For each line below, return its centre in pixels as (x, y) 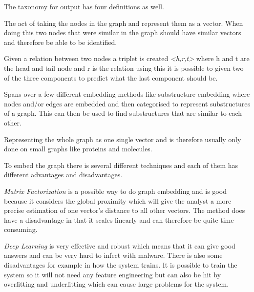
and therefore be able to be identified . (61, 42)
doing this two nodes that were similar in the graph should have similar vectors (123, 32)
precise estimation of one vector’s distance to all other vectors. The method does (125, 210)
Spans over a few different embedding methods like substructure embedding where (127, 94)
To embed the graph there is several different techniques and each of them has (121, 165)
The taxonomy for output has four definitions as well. (84, 6)
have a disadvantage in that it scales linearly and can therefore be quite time (119, 219)
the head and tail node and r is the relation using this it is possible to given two (124, 68)
